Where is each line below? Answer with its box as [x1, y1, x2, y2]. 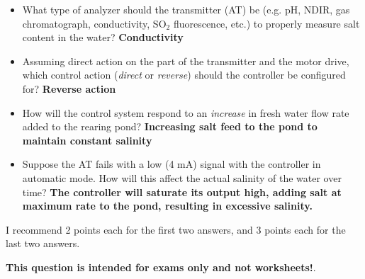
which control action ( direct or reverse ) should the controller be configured [22, 67, 346, 82]
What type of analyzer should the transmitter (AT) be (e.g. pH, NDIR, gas [22, 2, 350, 16]
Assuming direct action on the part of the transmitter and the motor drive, [22, 53, 349, 68]
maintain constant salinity [22, 132, 152, 147]
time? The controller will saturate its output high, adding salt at [22, 184, 342, 199]
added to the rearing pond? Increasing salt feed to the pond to [22, 119, 318, 134]
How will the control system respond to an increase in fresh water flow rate [22, 105, 349, 120]
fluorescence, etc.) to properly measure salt [173, 16, 360, 30]
